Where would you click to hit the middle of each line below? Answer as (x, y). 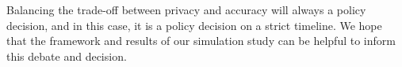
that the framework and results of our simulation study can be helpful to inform (201, 41)
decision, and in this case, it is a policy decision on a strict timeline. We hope (194, 25)
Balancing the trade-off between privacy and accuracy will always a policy (186, 9)
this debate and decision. (67, 56)
